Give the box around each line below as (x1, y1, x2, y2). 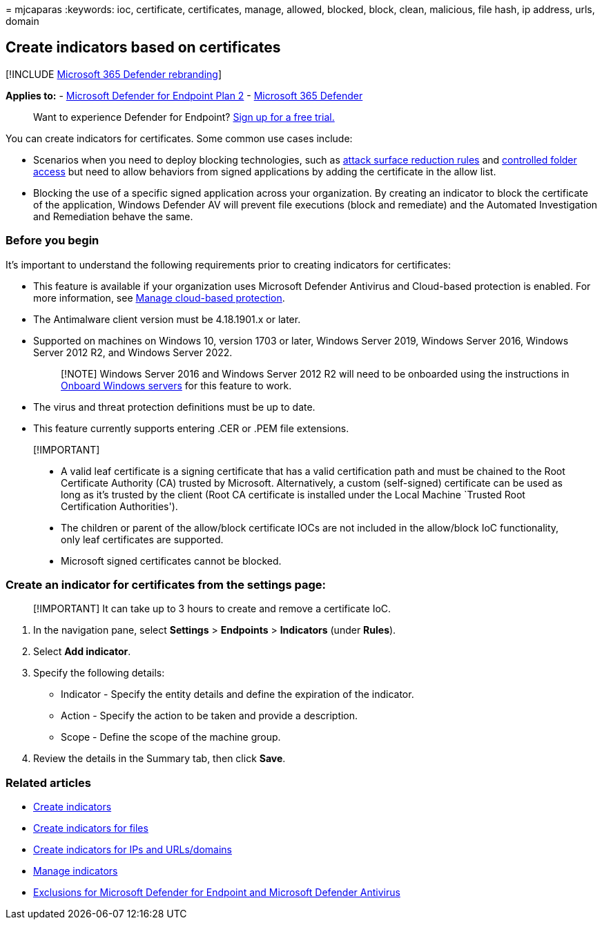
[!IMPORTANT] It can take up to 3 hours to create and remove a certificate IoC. (33, 603, 391, 615)
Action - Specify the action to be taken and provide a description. (61, 710, 358, 722)
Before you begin (6, 233, 99, 248)
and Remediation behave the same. (33, 210, 193, 222)
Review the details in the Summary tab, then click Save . (33, 752, 286, 765)
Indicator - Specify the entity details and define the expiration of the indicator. (61, 688, 414, 701)
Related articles (6, 775, 91, 790)
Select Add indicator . (33, 645, 131, 658)
